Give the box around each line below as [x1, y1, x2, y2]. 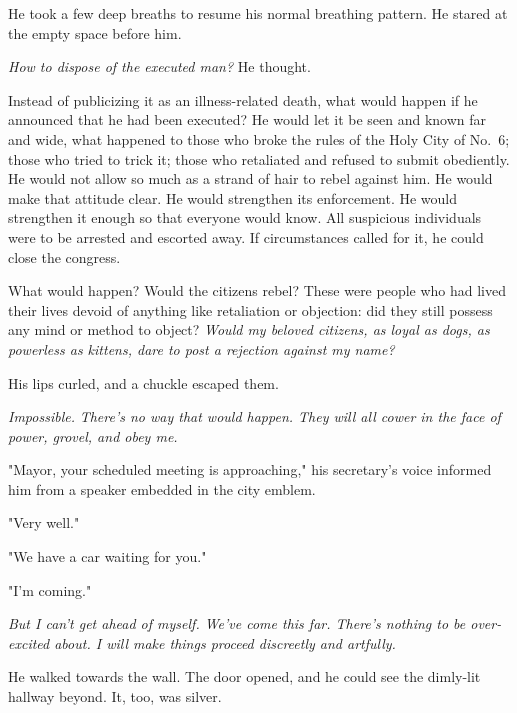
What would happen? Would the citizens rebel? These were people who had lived [8, 280, 507, 301]
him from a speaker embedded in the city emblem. [8, 478, 316, 499]
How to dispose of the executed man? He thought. [8, 56, 311, 77]
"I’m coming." [8, 579, 92, 600]
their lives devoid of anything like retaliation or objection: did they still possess [8, 299, 493, 320]
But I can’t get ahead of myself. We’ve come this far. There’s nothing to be [8, 613, 466, 634]
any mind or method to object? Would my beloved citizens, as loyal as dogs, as [8, 319, 490, 340]
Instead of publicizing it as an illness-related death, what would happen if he [8, 89, 478, 110]
